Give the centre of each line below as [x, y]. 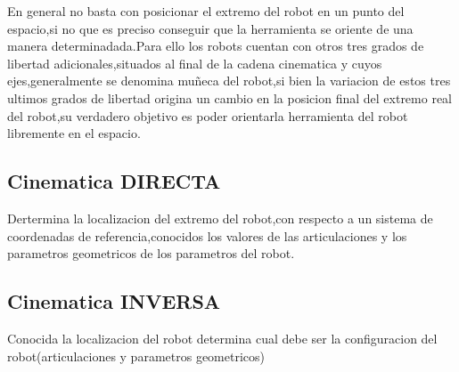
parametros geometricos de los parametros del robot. [151, 253]
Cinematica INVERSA [114, 301]
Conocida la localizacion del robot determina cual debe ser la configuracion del [222, 338]
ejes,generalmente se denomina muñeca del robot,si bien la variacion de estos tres [229, 81]
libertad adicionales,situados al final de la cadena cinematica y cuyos [195, 63]
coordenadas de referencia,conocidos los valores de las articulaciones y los [207, 235]
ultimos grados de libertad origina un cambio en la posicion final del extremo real [229, 97]
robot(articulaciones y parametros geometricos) [136, 356]
